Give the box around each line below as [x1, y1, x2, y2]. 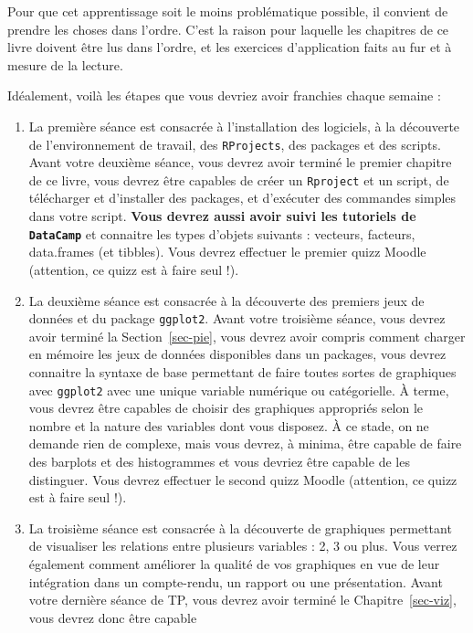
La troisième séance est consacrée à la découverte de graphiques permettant [28, 518, 452, 537]
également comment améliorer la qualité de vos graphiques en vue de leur [28, 554, 440, 573]
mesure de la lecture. [7, 55, 123, 74]
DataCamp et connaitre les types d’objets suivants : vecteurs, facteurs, [28, 224, 415, 243]
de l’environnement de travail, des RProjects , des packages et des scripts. [28, 134, 441, 153]
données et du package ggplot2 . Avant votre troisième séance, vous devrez [28, 309, 446, 328]
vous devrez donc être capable [28, 607, 197, 627]
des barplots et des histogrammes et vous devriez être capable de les [28, 451, 410, 470]
